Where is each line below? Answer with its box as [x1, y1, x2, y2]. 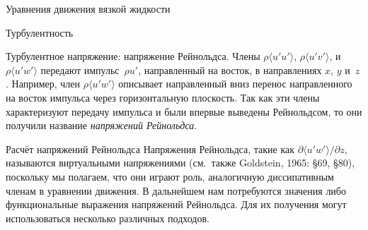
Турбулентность [6, 25, 74, 40]
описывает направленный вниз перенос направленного [118, 76, 352, 91]
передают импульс [40, 62, 120, 77]
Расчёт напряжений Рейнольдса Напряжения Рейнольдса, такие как [6, 141, 295, 156]
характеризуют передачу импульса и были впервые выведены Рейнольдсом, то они [6, 104, 362, 119]
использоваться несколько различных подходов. [6, 210, 209, 225]
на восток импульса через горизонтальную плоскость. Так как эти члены [6, 90, 320, 104]
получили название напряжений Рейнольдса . [6, 118, 197, 133]
